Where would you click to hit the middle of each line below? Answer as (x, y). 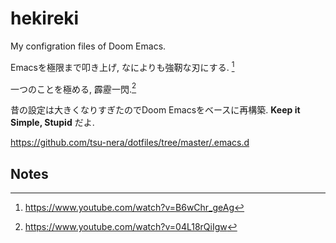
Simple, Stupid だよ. (52, 123)
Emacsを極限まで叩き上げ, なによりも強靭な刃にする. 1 (122, 66)
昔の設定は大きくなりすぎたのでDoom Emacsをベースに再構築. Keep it (155, 110)
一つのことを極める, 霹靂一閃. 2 (73, 88)
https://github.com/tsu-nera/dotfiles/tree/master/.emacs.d (130, 143)
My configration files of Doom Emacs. (88, 46)
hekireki (45, 18)
